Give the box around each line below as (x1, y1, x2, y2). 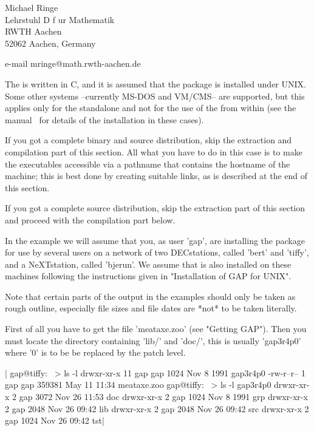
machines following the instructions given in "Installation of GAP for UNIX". (5, 270, 292, 282)
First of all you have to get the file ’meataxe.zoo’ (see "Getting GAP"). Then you (5, 322, 307, 335)
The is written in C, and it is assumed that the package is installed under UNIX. (5, 77, 306, 90)
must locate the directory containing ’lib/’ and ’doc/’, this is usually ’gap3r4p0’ (5, 334, 301, 347)
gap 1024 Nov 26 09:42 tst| (5, 414, 104, 427)
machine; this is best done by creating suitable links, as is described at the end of (5, 169, 308, 182)
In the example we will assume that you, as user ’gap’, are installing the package (5, 234, 305, 246)
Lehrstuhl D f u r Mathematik (5, 13, 115, 25)
